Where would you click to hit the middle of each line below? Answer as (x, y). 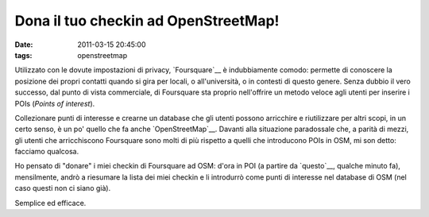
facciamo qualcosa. (47, 152)
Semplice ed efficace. (50, 203)
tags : (23, 55)
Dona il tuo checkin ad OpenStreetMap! (147, 21)
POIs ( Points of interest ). (55, 103)
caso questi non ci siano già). (63, 188)
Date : (24, 45)
